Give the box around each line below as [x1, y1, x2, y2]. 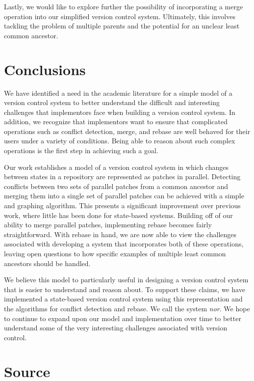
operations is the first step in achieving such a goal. [4, 145, 158, 156]
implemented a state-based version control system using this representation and [4, 294, 243, 304]
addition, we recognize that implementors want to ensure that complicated [4, 116, 228, 127]
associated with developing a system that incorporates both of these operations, [4, 239, 244, 249]
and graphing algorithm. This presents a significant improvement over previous [4, 200, 241, 211]
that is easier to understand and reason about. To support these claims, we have [4, 284, 245, 294]
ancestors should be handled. [4, 258, 91, 268]
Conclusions [4, 59, 86, 79]
